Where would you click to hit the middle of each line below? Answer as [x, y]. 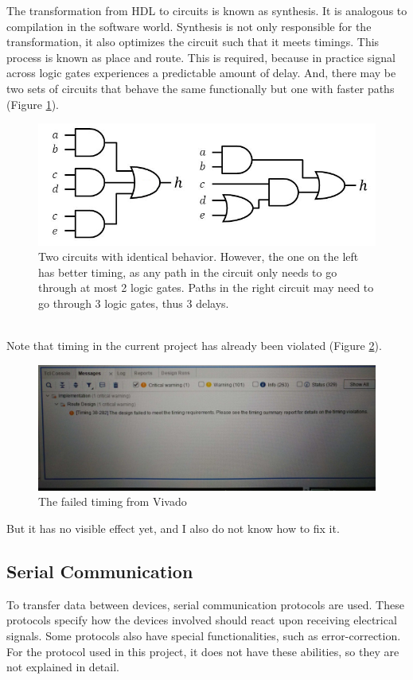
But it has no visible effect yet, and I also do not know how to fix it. [173, 528]
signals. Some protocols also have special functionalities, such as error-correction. [204, 636]
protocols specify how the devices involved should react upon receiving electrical [202, 620]
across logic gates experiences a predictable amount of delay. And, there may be [201, 73]
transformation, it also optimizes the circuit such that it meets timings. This [193, 42]
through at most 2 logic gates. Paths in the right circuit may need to [206, 288]
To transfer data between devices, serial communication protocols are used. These [205, 604]
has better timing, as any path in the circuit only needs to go [188, 272]
